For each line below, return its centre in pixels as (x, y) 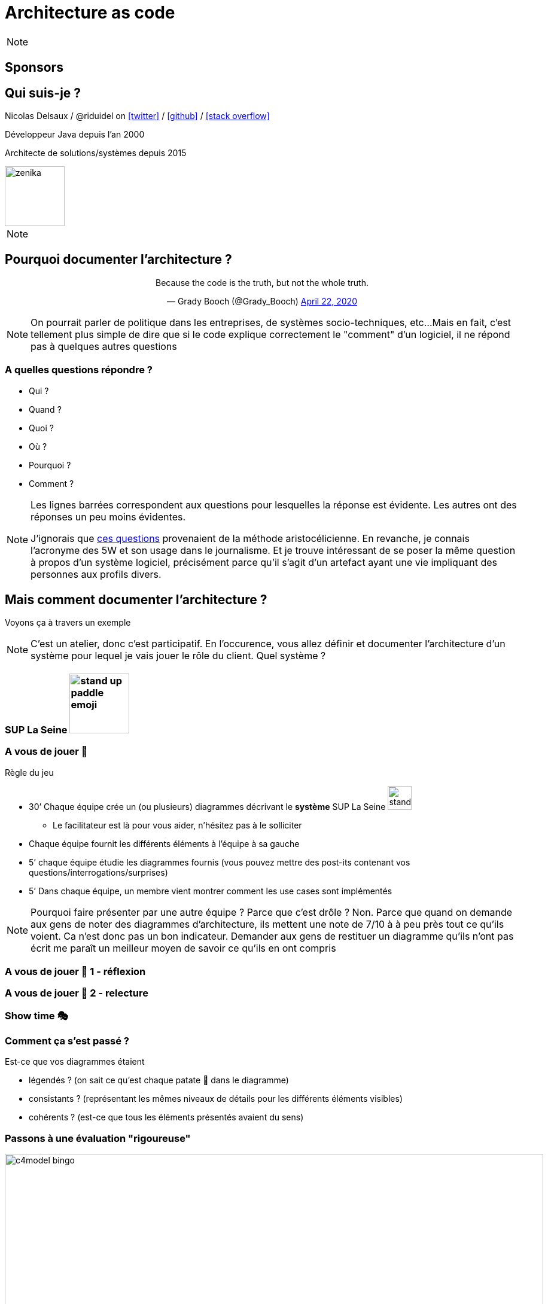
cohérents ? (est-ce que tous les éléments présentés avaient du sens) (166, 1117)
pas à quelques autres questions (104, 346)
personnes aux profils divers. (96, 574)
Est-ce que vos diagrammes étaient (75, 1062)
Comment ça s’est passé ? (67, 1041)
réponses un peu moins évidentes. (108, 517)
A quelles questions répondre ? (79, 370)
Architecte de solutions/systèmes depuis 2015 (96, 153)
